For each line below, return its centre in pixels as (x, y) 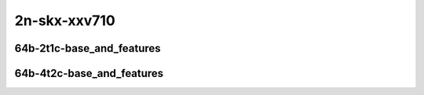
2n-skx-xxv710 (65, 20)
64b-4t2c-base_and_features (89, 73)
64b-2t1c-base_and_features (88, 48)
